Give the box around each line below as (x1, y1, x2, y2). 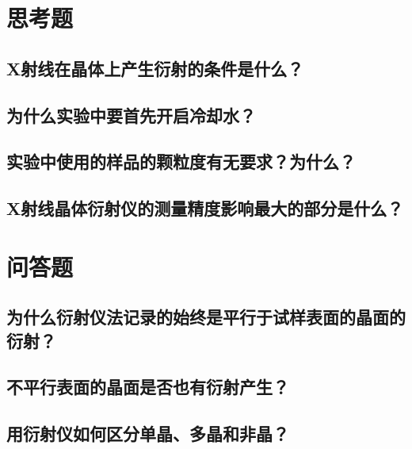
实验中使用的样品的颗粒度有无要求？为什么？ (6, 149, 356, 174)
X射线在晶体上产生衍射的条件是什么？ (6, 56, 304, 80)
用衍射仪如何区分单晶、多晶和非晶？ (6, 421, 289, 446)
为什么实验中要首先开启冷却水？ (6, 102, 256, 127)
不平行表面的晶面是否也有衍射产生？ (6, 374, 289, 399)
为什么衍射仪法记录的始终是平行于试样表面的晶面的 (6, 305, 406, 329)
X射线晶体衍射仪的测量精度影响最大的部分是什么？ (6, 196, 404, 221)
